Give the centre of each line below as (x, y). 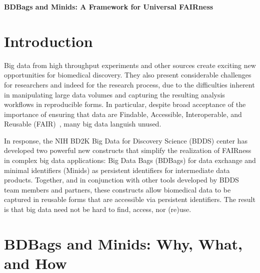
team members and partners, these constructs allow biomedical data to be (117, 189)
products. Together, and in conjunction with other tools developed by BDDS (121, 180)
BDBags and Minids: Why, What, (123, 243)
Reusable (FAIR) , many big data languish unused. (83, 124)
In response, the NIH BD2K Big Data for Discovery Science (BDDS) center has (126, 140)
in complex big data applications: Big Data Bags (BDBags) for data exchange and (130, 160)
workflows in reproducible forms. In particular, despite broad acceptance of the (125, 104)
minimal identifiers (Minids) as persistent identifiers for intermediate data (117, 170)
